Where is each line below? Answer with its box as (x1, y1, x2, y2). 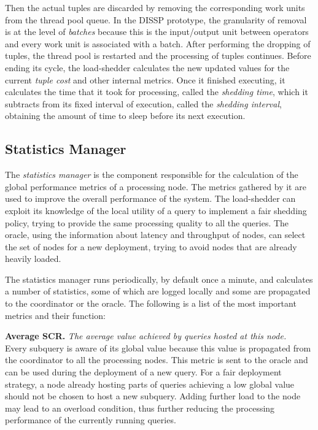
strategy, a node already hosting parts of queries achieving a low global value (5, 377, 295, 390)
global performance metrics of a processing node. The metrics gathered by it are (5, 180, 306, 193)
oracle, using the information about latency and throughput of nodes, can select (5, 228, 306, 241)
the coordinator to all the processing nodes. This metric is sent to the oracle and (5, 353, 308, 366)
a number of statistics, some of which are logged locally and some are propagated (5, 285, 311, 298)
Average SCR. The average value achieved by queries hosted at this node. (5, 329, 287, 342)
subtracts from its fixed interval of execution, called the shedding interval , (5, 97, 282, 110)
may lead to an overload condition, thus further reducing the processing (5, 401, 275, 414)
